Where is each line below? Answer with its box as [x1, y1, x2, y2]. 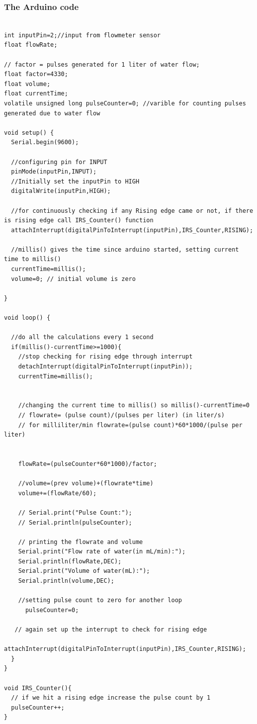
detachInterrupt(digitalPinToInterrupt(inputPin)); [18, 363, 193, 370]
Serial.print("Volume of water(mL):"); [18, 567, 150, 575]
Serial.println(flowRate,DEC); [18, 557, 122, 565]
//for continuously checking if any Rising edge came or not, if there [11, 207, 254, 214]
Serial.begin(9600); [11, 139, 79, 146]
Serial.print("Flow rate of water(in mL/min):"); [18, 548, 186, 555]
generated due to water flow [4, 109, 100, 117]
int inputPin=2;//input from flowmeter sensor [4, 31, 161, 39]
